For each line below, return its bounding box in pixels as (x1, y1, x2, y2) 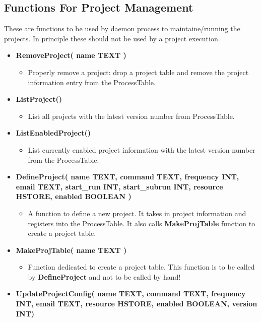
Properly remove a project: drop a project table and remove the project (28, 67, 249, 77)
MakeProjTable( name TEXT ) (16, 244, 127, 255)
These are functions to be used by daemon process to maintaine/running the (4, 23, 240, 34)
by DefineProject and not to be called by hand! (28, 271, 181, 282)
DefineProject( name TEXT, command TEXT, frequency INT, (16, 171, 239, 182)
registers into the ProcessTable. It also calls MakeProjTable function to (28, 218, 255, 228)
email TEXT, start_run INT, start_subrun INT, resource (16, 181, 223, 191)
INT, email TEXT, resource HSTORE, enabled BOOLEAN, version (16, 298, 257, 309)
